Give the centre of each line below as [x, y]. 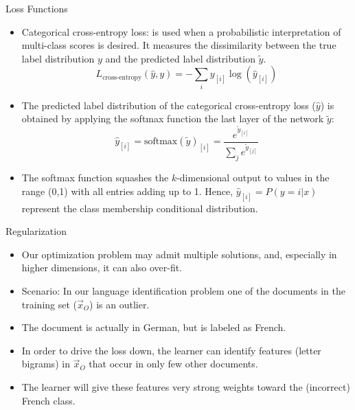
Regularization [36, 231]
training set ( [49, 304]
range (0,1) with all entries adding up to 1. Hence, [127, 191]
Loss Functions [37, 8]
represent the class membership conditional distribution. [140, 208]
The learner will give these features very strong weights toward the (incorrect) [186, 386]
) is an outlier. [119, 304]
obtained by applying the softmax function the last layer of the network [173, 118]
